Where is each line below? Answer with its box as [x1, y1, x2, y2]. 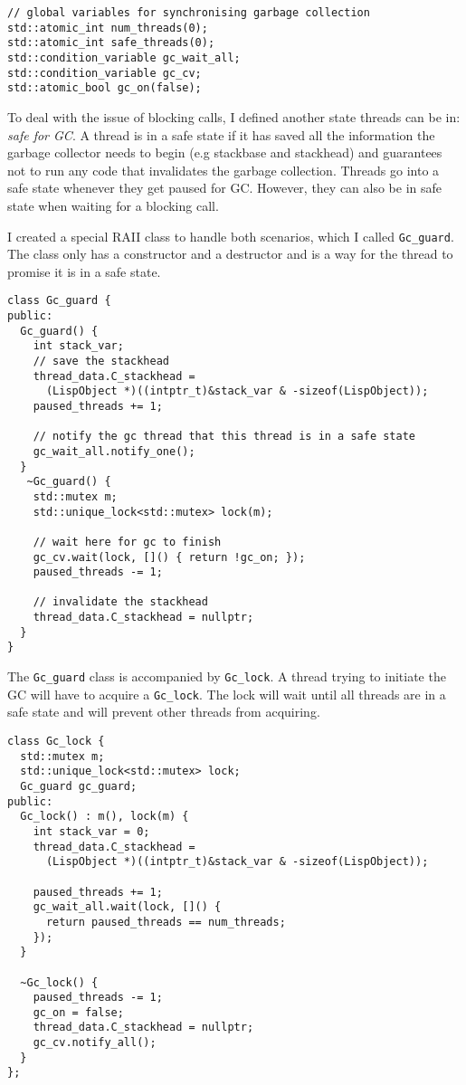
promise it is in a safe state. [7, 262, 161, 281]
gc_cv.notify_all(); [33, 1036, 157, 1050]
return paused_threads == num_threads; [45, 915, 286, 928]
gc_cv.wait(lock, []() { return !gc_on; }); [33, 550, 306, 564]
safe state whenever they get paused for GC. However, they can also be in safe [7, 178, 442, 197]
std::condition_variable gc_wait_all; [7, 51, 241, 64]
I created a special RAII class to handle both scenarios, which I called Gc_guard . [7, 226, 454, 245]
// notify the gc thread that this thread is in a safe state [33, 430, 416, 443]
